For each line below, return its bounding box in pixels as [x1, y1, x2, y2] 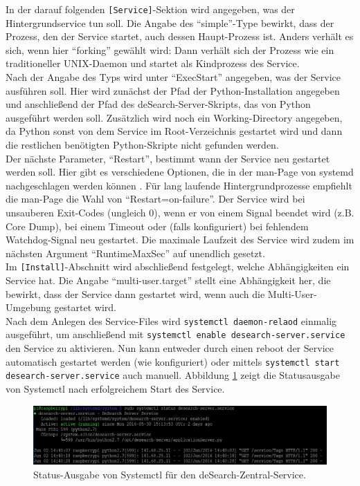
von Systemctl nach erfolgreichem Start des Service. [6, 382, 225, 395]
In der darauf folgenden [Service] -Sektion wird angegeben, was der [6, 2, 295, 16]
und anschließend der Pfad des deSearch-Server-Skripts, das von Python [6, 97, 311, 111]
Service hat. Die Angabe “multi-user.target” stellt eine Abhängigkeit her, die [6, 273, 331, 287]
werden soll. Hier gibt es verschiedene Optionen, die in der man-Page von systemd [6, 165, 354, 179]
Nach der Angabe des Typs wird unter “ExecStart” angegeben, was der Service [6, 70, 341, 84]
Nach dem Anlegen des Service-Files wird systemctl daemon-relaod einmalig [6, 313, 337, 328]
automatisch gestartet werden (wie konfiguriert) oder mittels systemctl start [6, 354, 340, 368]
